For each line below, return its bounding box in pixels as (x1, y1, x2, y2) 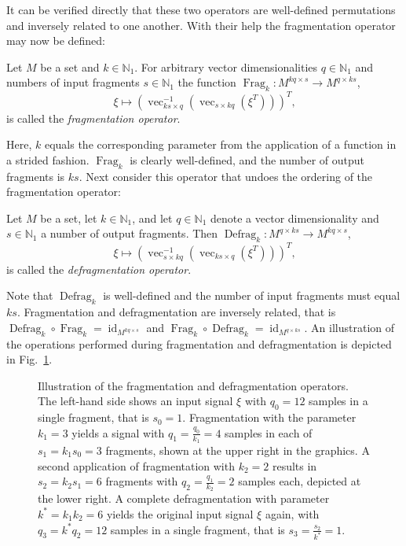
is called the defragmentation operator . (6, 260, 192, 277)
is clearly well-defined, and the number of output (130, 151, 365, 168)
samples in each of (225, 424, 313, 441)
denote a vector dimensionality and (210, 209, 379, 226)
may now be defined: (6, 32, 105, 49)
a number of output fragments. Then (41, 225, 218, 242)
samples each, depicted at (238, 473, 361, 489)
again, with (265, 505, 320, 522)
